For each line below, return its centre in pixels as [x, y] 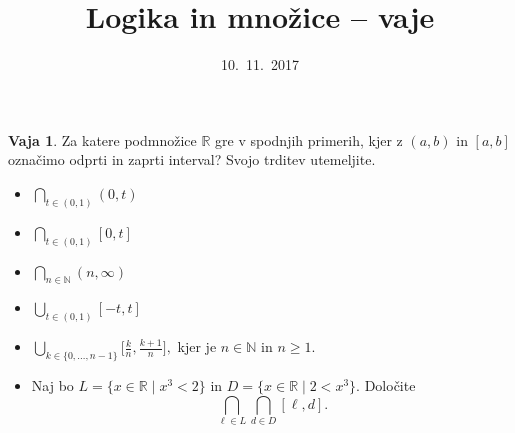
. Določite [386, 385]
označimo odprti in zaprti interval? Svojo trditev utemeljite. [192, 159]
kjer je [197, 346]
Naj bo [52, 385]
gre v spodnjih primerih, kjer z [309, 139]
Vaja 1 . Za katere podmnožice [102, 139]
